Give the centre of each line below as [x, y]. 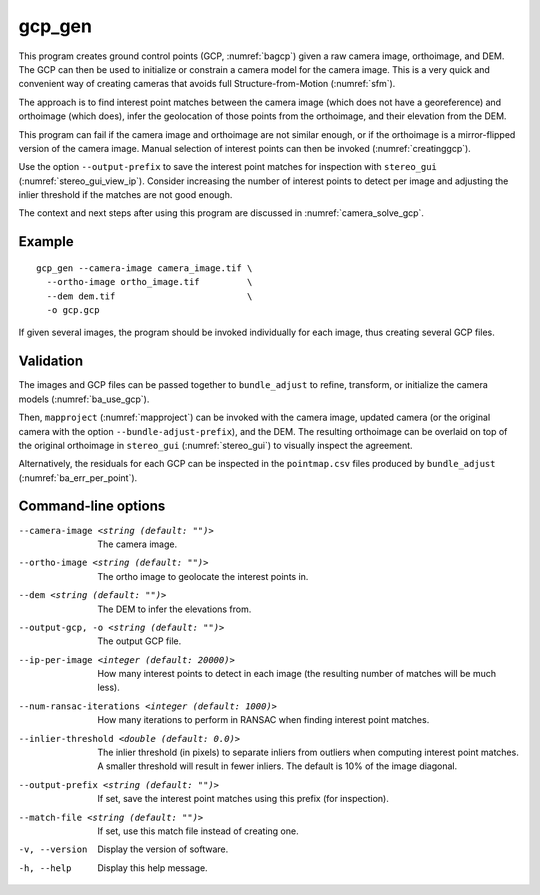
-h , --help [45, 868]
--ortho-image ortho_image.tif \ [149, 282]
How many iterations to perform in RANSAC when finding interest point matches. [263, 720]
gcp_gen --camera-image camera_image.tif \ [144, 268]
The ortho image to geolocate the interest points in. [203, 576]
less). [108, 687]
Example [46, 241]
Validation [51, 361]
